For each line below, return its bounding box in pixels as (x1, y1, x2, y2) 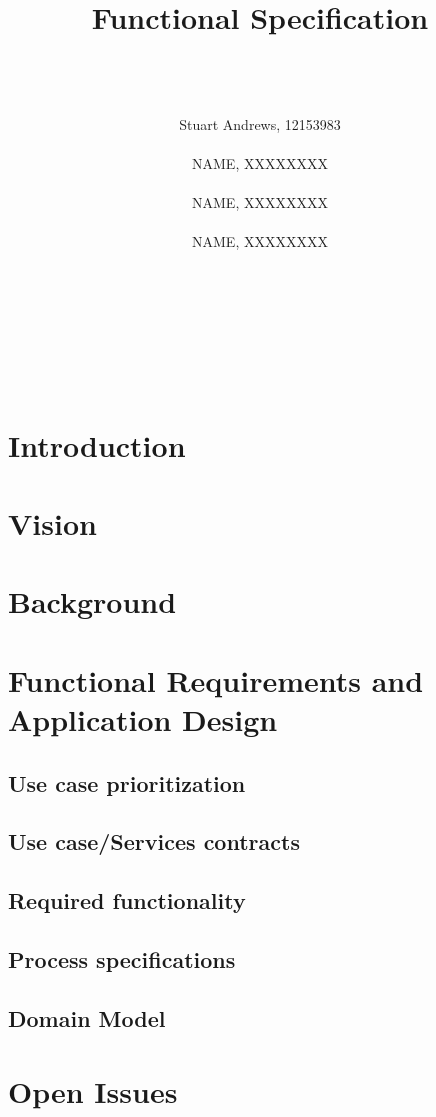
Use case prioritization (8, 767, 246, 798)
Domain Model (8, 1002, 166, 1033)
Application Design (8, 698, 278, 739)
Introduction (8, 424, 186, 465)
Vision (8, 503, 97, 543)
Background (8, 581, 177, 622)
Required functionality (8, 885, 246, 916)
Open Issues (8, 1071, 178, 1112)
